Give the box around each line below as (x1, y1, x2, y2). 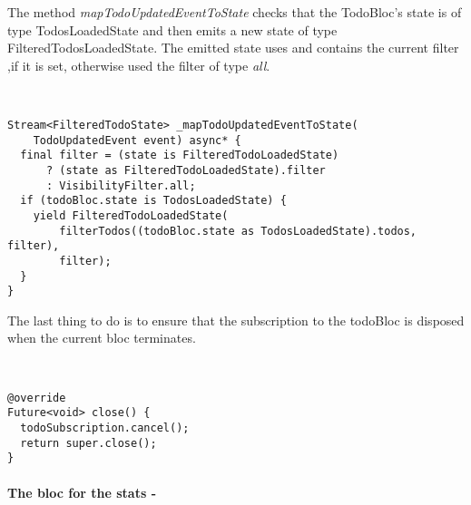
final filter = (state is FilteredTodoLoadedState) (20, 149, 339, 162)
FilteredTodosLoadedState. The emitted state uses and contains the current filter (7, 38, 459, 57)
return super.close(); (20, 436, 157, 450)
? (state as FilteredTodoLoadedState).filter (45, 163, 326, 177)
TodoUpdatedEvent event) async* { (33, 133, 241, 147)
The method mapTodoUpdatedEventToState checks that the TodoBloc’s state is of (7, 3, 462, 21)
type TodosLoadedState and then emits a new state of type (7, 20, 338, 39)
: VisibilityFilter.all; (45, 179, 196, 192)
